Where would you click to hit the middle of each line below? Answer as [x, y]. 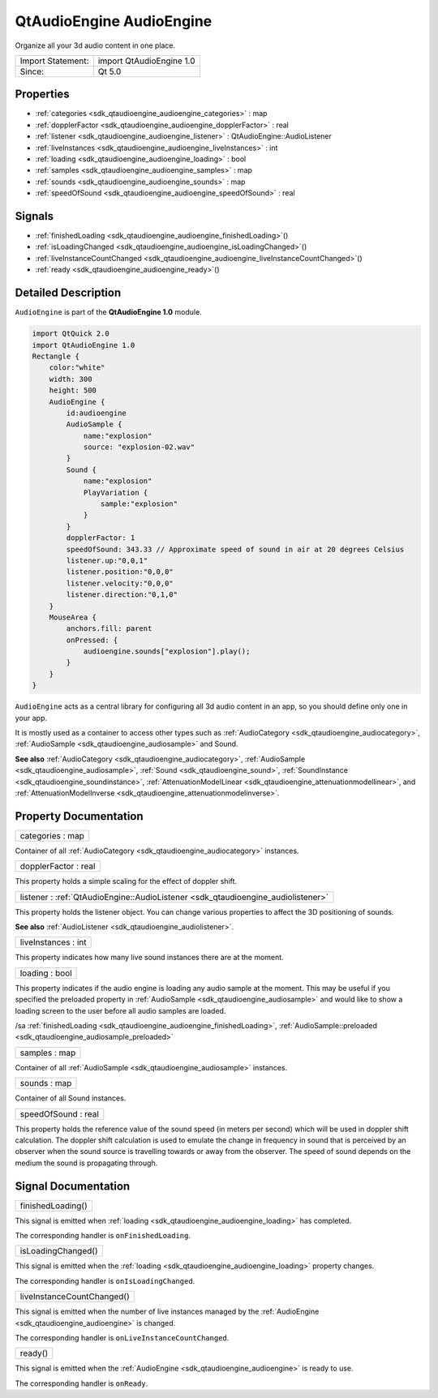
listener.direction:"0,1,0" [122, 595]
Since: [32, 71]
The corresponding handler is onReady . [82, 1383]
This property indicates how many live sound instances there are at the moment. [149, 958]
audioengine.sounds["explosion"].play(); [167, 652]
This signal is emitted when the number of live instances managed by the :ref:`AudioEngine [167, 1312]
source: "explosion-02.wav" [139, 447]
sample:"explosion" [139, 504]
